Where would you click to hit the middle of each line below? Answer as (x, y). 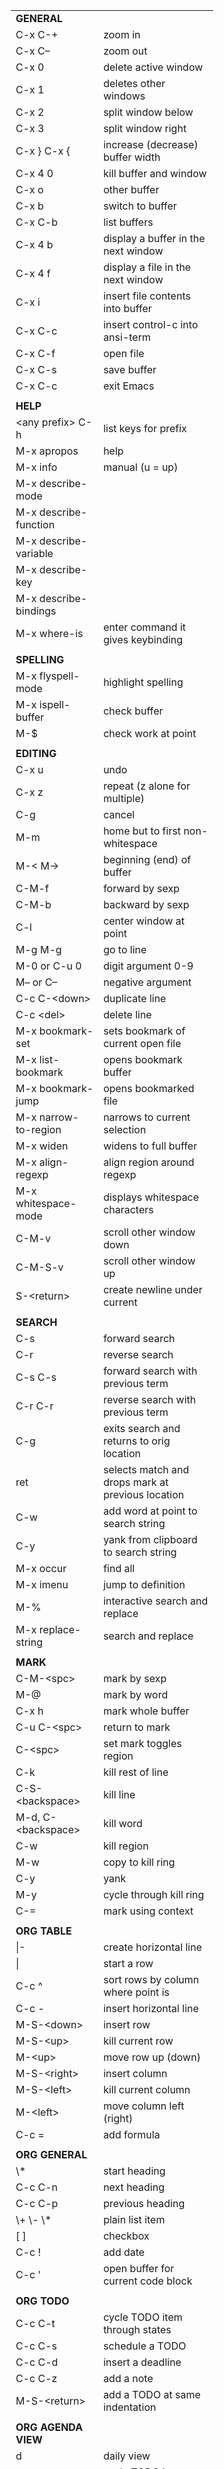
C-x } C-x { (43, 151)
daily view (127, 2456)
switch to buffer (140, 206)
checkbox (126, 2236)
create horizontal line (152, 1947)
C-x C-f (35, 353)
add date (124, 2252)
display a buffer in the (154, 238)
